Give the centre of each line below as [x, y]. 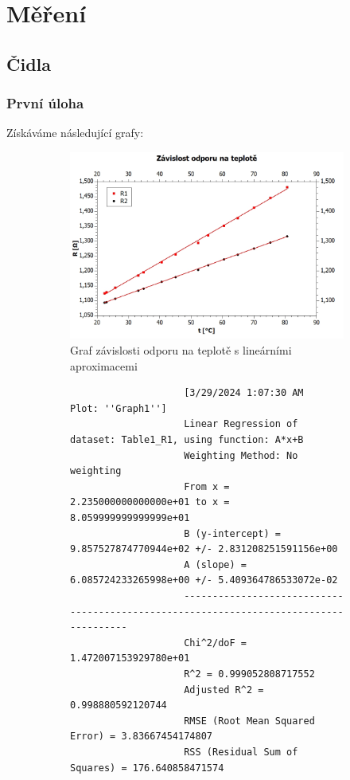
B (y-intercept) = [232, 533]
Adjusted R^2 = [224, 690]
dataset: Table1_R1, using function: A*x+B [187, 440]
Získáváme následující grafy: [75, 133]
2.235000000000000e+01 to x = [150, 502]
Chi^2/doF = [215, 643]
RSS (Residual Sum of [241, 752]
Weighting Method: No [241, 455]
